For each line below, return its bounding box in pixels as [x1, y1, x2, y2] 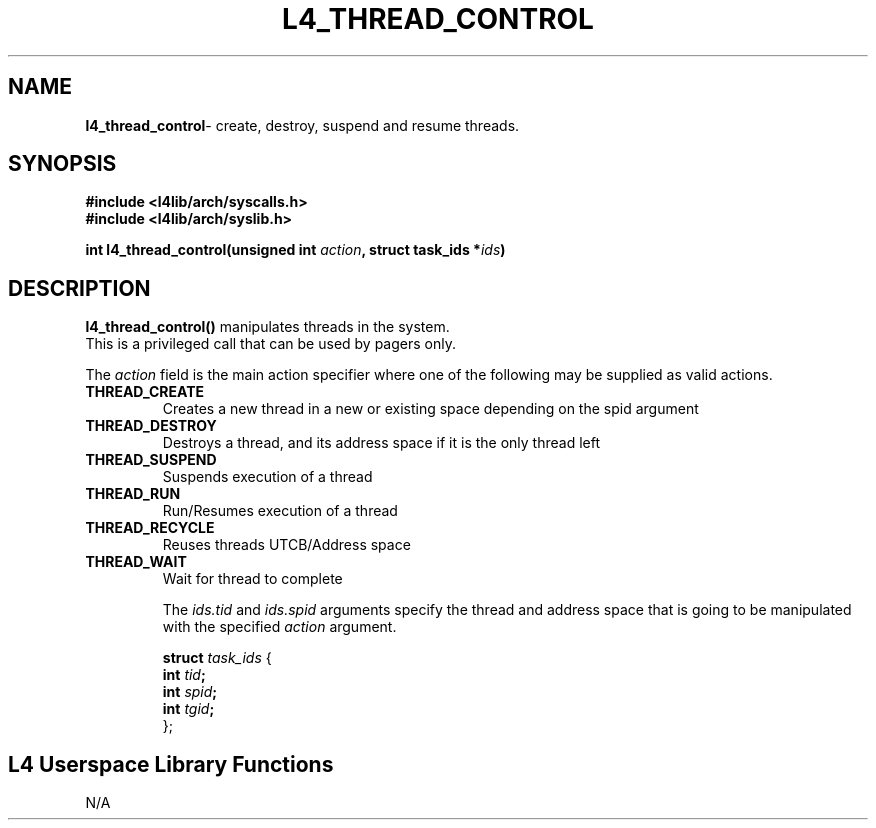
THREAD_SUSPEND [85, 451, 217, 469]
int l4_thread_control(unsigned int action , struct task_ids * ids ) [85, 241, 506, 259]
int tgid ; [162, 700, 215, 718]
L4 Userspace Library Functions [8, 751, 334, 777]
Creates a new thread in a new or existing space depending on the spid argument [162, 400, 699, 418]
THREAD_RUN [85, 485, 181, 503]
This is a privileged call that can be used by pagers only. [85, 335, 456, 353]
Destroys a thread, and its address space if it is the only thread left [162, 434, 600, 452]
